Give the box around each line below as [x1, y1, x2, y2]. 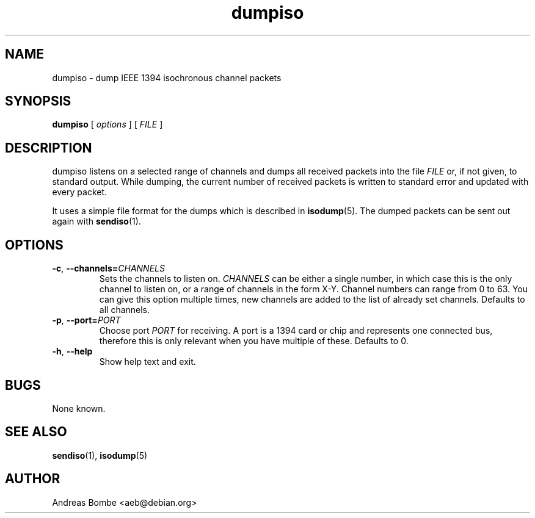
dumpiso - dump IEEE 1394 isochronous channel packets [52, 72, 282, 83]
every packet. [52, 187, 107, 198]
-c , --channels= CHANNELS [52, 263, 165, 274]
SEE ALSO [5, 424, 67, 440]
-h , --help [52, 346, 93, 357]
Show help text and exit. [99, 356, 196, 367]
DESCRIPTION [5, 140, 92, 156]
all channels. [99, 304, 150, 315]
